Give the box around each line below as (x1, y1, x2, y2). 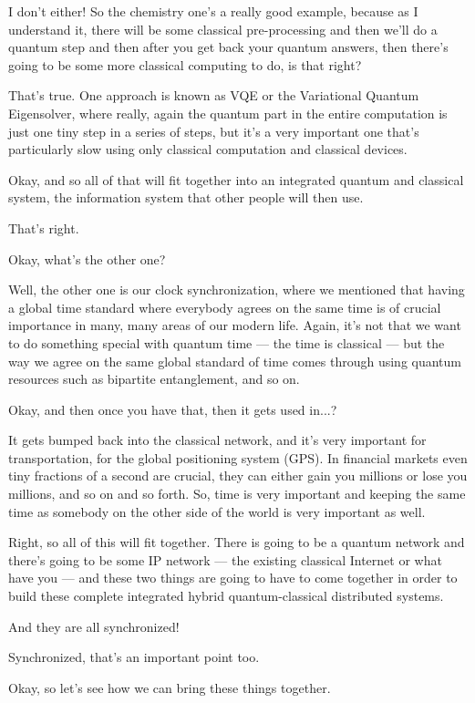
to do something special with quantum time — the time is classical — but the (8, 333, 445, 352)
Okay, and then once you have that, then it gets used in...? (8, 399, 337, 419)
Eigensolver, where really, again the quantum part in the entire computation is (8, 103, 448, 122)
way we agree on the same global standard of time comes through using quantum (8, 351, 461, 370)
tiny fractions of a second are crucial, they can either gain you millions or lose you (8, 466, 468, 485)
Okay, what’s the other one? (8, 249, 166, 268)
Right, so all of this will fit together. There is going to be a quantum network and (8, 532, 465, 552)
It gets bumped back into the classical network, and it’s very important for (8, 430, 427, 450)
